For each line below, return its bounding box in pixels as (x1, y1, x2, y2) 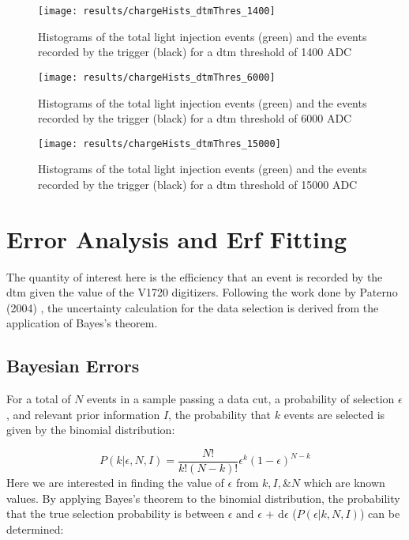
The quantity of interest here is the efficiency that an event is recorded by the (6, 268, 383, 285)
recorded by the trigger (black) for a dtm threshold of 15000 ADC (38, 176, 358, 192)
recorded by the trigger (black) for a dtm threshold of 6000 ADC (38, 110, 352, 127)
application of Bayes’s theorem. (6, 315, 158, 331)
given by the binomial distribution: (6, 421, 175, 438)
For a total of (6, 391, 71, 407)
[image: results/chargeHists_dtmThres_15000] (38, 138, 281, 149)
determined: (6, 520, 64, 537)
